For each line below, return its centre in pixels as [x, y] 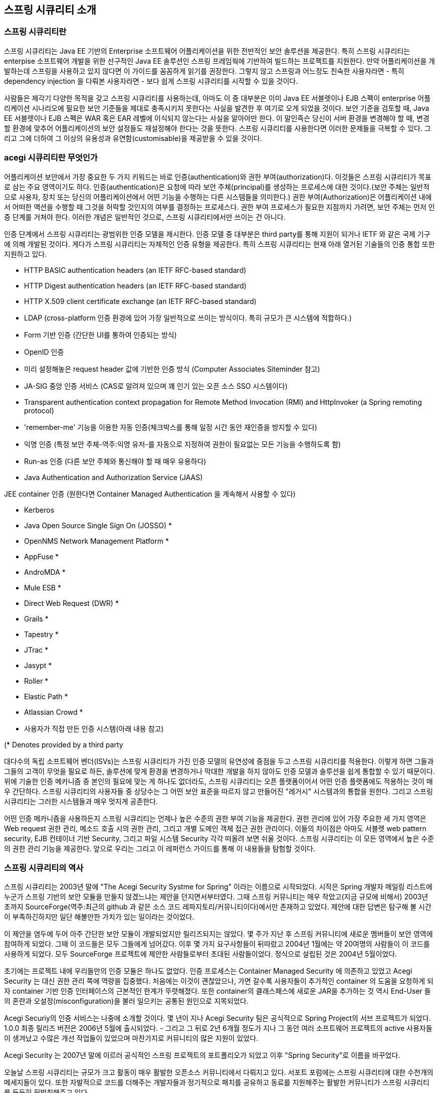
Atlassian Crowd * [54, 712]
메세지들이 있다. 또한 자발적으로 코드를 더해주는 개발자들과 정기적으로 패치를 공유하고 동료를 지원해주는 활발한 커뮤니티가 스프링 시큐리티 [217, 1082]
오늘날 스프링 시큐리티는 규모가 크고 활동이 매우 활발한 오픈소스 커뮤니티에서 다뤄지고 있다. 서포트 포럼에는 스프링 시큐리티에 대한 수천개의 [219, 1072]
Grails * [36, 618]
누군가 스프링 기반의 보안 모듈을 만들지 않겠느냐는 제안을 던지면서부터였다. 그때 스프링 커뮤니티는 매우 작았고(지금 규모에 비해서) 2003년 [216, 897]
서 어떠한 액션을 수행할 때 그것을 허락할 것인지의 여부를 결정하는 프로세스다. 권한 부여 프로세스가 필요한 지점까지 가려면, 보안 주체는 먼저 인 [220, 207]
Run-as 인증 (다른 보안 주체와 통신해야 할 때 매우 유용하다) [115, 461]
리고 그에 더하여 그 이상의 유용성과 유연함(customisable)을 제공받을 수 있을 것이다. [133, 138]
